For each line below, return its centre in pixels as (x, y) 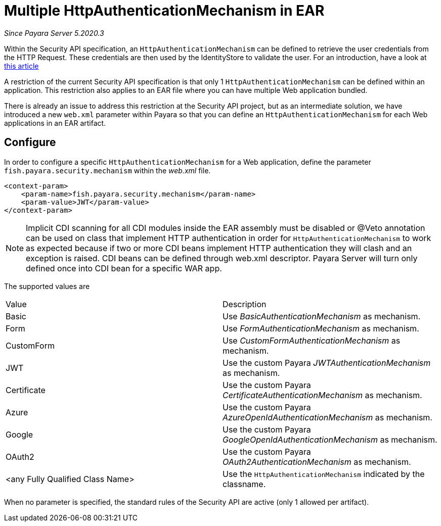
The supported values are (47, 286)
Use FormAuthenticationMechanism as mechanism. (321, 328)
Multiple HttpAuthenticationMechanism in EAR (164, 11)
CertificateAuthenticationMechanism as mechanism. (322, 395)
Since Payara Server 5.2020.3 (54, 33)
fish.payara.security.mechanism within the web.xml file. (107, 170)
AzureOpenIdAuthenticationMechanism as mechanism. (327, 417)
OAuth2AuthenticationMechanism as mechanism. (317, 462)
